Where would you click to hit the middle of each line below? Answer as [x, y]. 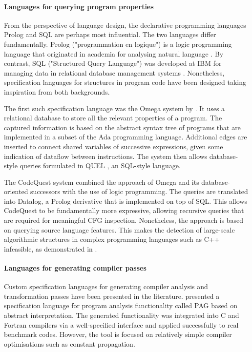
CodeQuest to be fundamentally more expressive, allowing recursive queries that [124, 210]
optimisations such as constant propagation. [70, 343]
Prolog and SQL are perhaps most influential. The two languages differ [110, 34]
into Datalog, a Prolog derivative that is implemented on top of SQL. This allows [126, 201]
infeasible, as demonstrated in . [51, 248]
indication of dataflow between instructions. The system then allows [106, 156]
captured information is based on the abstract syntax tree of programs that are [122, 127]
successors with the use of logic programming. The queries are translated [139, 191]
